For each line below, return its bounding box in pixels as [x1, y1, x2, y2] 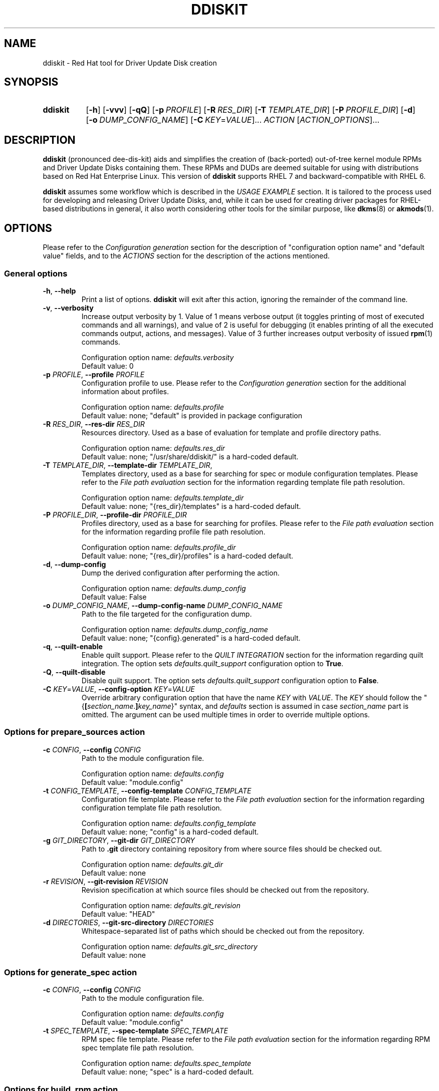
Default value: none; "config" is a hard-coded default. [81, 827, 259, 836]
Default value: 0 [81, 361, 134, 370]
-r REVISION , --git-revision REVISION [43, 877, 168, 886]
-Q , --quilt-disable [43, 667, 106, 676]
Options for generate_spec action [4, 967, 137, 977]
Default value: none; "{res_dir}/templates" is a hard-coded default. [81, 501, 301, 510]
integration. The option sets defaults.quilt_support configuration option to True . [81, 659, 344, 668]
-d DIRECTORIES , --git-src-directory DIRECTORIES [43, 918, 214, 927]
